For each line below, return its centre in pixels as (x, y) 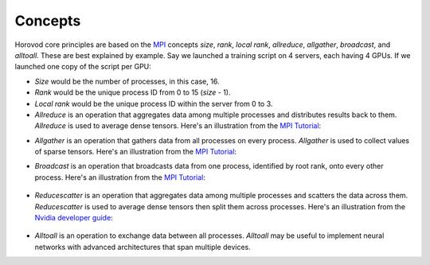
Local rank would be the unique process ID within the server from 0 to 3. (154, 103)
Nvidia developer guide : (74, 218)
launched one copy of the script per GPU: (83, 67)
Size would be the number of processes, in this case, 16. (127, 81)
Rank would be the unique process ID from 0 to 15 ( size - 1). (133, 92)
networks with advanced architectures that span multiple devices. (143, 247)
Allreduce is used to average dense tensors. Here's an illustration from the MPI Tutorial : (178, 126)
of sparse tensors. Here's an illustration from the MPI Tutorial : (136, 152)
